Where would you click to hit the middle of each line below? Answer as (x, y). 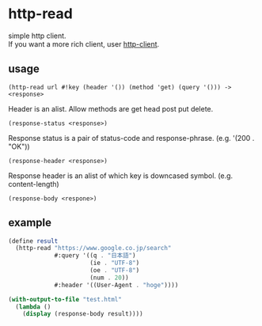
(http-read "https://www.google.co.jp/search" (93, 248)
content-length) (34, 184)
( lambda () (33, 307)
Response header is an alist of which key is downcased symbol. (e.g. (121, 176)
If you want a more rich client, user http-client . (84, 44)
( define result (33, 241)
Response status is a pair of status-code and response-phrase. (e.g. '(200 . (131, 138)
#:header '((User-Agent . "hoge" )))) (116, 285)
